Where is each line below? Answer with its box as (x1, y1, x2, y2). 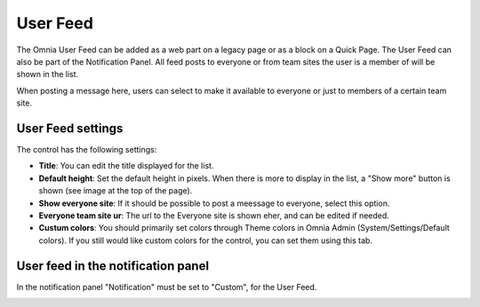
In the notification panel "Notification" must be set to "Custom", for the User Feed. (16, 281, 317, 292)
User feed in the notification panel (16, 258, 209, 273)
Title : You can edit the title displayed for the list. (38, 161, 214, 171)
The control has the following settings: (16, 145, 157, 155)
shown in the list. (16, 69, 79, 80)
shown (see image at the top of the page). (38, 185, 193, 196)
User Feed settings (16, 121, 124, 136)
